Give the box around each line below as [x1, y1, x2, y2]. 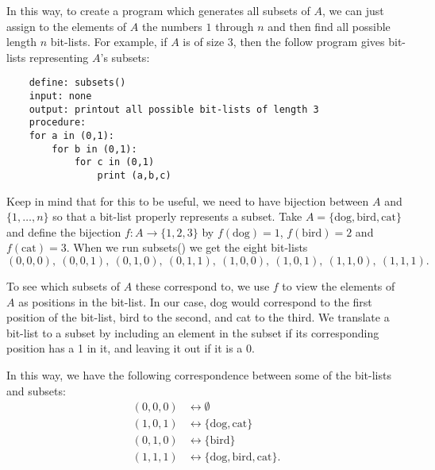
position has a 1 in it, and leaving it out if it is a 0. [6, 340, 255, 356]
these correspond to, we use [135, 278, 270, 294]
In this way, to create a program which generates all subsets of [6, 2, 310, 18]
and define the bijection [6, 223, 121, 240]
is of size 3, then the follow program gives [183, 33, 385, 50]
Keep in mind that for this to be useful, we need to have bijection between [6, 192, 369, 209]
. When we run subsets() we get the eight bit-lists [66, 239, 308, 256]
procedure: [29, 117, 87, 129]
